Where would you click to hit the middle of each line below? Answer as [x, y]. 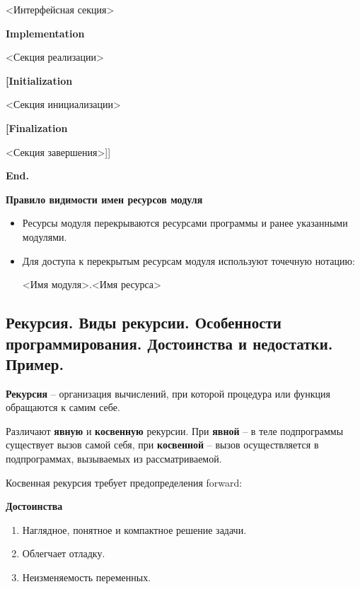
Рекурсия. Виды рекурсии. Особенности [144, 322]
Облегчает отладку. [64, 553]
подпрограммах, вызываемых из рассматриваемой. [114, 459]
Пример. [35, 363]
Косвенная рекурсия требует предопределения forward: [124, 482]
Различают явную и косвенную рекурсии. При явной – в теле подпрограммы [175, 430]
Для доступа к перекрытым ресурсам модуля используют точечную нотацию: [188, 260]
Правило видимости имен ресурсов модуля [104, 199]
